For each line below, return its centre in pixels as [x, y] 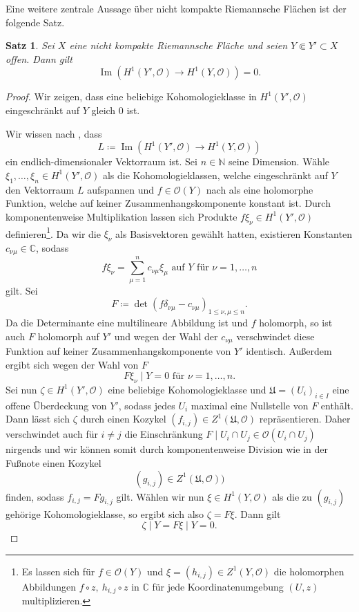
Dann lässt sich [38, 419]
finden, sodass [35, 496]
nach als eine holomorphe [260, 189]
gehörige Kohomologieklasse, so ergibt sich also [105, 513]
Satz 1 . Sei [30, 45]
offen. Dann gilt [39, 58]
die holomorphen [309, 571]
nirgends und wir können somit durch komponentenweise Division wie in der [167, 449]
